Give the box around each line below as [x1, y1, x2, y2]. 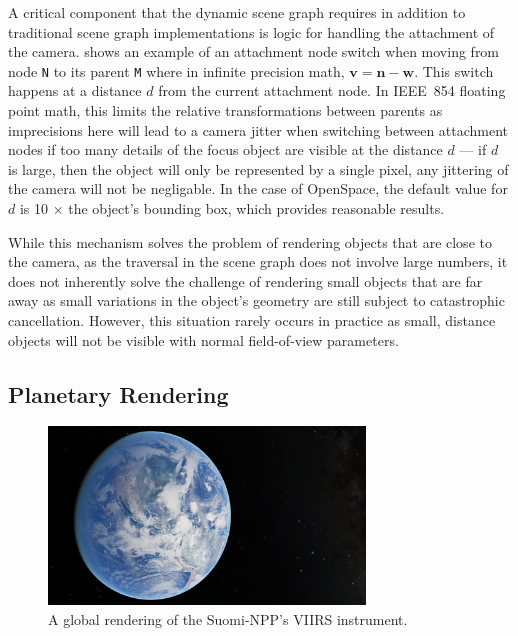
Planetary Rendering [8, 378, 229, 409]
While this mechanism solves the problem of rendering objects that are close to [8, 231, 492, 252]
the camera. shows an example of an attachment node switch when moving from [8, 41, 500, 62]
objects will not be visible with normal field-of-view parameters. [8, 329, 399, 350]
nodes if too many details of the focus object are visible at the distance [8, 139, 443, 160]
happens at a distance [8, 80, 142, 101]
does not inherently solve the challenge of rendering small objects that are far [8, 270, 483, 291]
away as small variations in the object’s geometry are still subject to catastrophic [8, 290, 505, 311]
